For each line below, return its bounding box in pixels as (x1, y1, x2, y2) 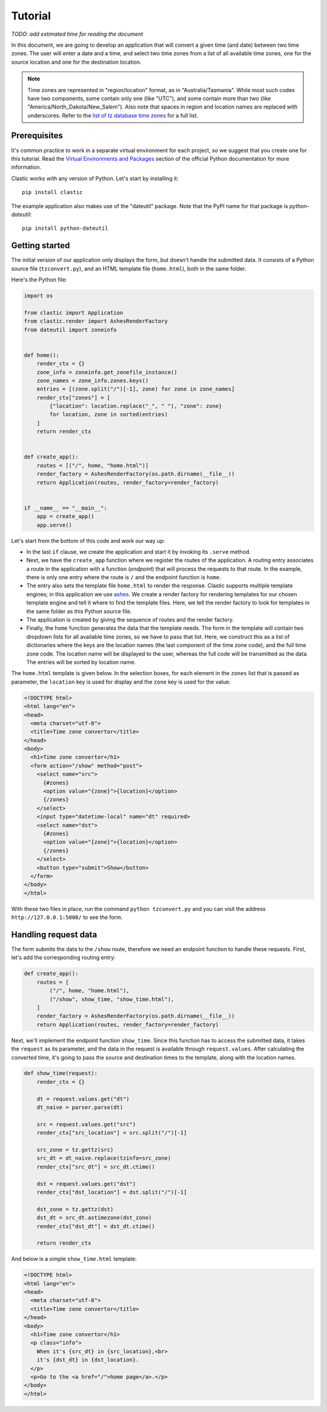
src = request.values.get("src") (36, 1121, 136, 1128)
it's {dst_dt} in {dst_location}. (36, 1356, 139, 1363)
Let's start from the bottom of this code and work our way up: (11, 537, 165, 544)
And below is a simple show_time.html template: (11, 1256, 137, 1263)
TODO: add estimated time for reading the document (11, 30, 144, 38)
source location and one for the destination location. (11, 58, 142, 66)
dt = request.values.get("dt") (36, 1095, 130, 1102)
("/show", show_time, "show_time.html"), (49, 995, 174, 1003)
